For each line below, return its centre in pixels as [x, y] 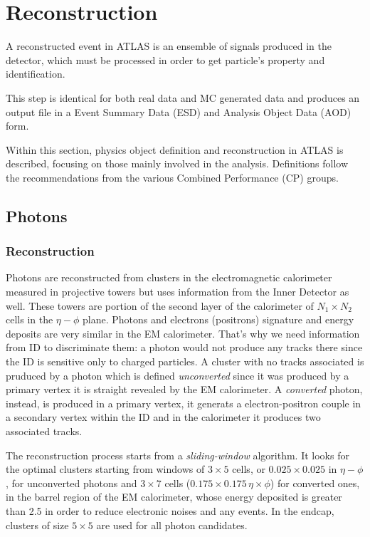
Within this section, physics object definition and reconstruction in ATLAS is [175, 149]
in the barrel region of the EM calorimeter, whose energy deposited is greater [174, 497]
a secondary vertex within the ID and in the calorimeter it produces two [163, 417]
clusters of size [37, 525]
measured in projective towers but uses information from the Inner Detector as [178, 292]
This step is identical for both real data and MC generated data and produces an [183, 97]
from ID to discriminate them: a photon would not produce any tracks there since [184, 347]
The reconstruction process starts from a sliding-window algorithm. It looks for [178, 455]
